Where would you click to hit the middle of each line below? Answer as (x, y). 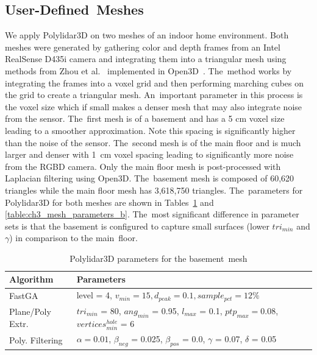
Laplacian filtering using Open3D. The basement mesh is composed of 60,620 (150, 178)
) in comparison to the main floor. (73, 238)
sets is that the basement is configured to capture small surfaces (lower (137, 226)
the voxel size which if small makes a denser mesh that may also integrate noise (154, 106)
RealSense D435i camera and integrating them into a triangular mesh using (146, 59)
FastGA (24, 295)
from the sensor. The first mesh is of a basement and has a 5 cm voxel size (145, 118)
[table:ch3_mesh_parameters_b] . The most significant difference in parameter (152, 214)
